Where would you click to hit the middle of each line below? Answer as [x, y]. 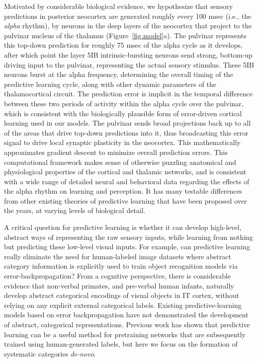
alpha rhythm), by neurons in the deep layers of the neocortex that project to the [128, 26]
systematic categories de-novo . [50, 353]
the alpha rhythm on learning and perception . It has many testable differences [123, 191]
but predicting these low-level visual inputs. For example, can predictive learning [127, 247]
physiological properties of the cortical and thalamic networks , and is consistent [125, 172]
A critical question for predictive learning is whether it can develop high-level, [123, 227]
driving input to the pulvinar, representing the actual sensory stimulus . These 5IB [129, 64]
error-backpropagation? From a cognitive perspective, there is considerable [118, 276]
